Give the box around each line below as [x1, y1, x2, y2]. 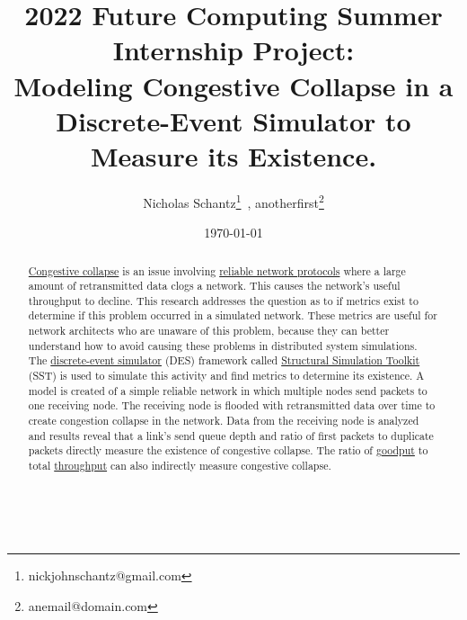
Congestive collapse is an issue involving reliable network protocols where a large [28, 263, 406, 278]
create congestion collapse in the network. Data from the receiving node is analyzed [28, 413, 419, 428]
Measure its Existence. [90, 137, 377, 174]
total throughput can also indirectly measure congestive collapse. [28, 458, 331, 473]
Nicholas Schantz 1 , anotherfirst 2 [143, 190, 324, 211]
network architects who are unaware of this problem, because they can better [28, 323, 390, 338]
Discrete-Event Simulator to [56, 102, 411, 139]
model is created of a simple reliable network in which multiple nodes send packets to [28, 382, 427, 398]
